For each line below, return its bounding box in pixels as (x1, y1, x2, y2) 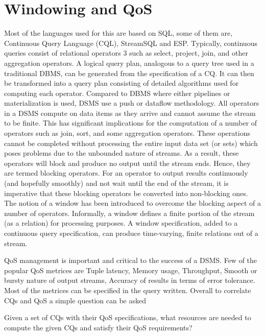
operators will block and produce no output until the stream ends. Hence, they (4, 157, 251, 168)
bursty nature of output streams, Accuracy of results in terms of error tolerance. (4, 275, 255, 285)
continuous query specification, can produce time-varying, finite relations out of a (4, 228, 258, 238)
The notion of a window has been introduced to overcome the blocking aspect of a (4, 198, 261, 208)
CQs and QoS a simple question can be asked (4, 295, 146, 305)
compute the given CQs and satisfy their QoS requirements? (4, 322, 192, 332)
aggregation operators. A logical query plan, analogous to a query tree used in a (4, 57, 254, 68)
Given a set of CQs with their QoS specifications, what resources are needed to (4, 312, 251, 323)
